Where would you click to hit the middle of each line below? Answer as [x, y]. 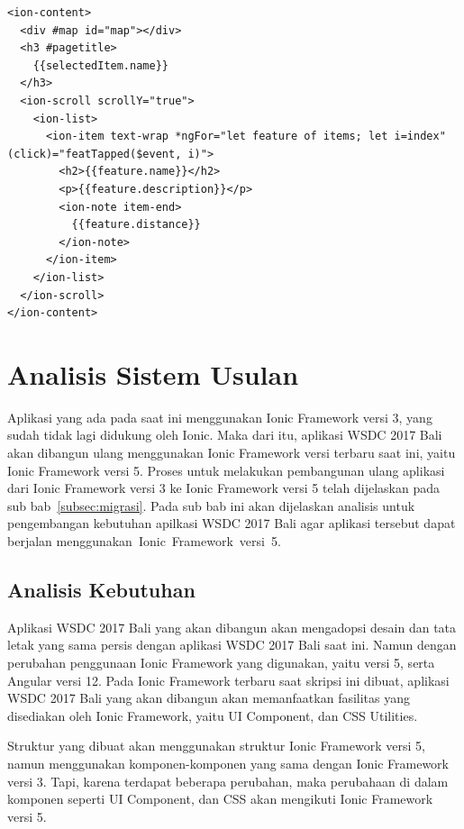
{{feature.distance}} [136, 225]
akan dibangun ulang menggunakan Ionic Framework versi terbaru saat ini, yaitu [232, 452]
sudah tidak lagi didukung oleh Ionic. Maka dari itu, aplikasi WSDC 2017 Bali [225, 435]
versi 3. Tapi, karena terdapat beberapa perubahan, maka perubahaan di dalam [228, 781]
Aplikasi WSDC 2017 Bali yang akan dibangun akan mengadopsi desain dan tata [232, 627]
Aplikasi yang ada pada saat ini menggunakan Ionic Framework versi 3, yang [220, 417]
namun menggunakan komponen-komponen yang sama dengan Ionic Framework [228, 763]
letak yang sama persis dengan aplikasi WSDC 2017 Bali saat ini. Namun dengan [232, 645]
